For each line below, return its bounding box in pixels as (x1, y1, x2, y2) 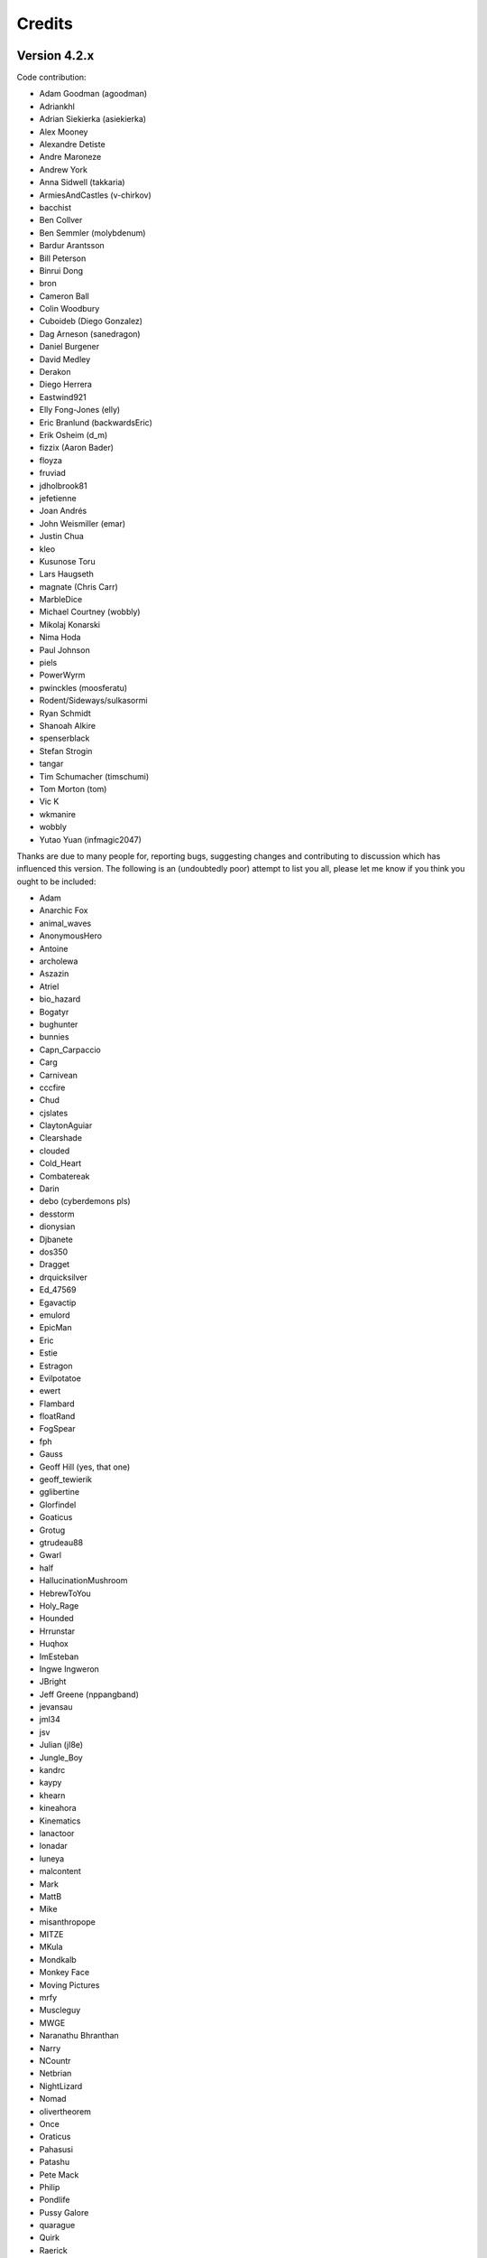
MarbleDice (39, 594, 83, 605)
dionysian (39, 1221, 76, 1232)
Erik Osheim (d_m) (39, 430, 108, 440)
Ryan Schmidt (39, 707, 92, 718)
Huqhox (39, 1638, 69, 1649)
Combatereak (39, 1171, 90, 1181)
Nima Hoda (39, 632, 81, 643)
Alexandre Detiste (39, 139, 106, 150)
